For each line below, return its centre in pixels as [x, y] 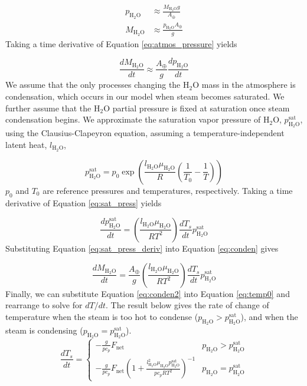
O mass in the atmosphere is [244, 85]
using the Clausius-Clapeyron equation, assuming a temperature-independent [145, 133]
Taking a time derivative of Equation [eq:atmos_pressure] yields [121, 43]
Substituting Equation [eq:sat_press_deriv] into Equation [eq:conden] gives [142, 248]
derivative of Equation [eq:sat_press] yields [84, 202]
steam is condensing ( [44, 330]
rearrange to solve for [44, 305]
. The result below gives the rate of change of [187, 305]
